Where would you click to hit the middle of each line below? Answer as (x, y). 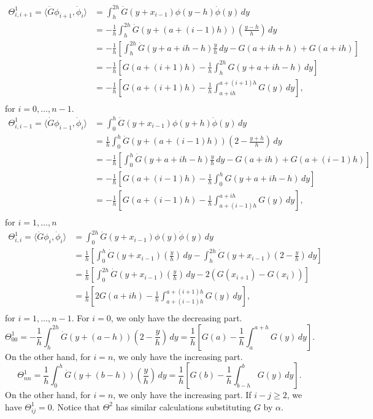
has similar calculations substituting (183, 406)
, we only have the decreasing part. (176, 318)
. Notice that (76, 406)
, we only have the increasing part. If (182, 395)
